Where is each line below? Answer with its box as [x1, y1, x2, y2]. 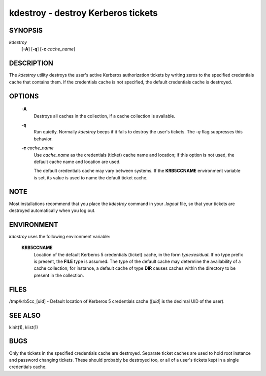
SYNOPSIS [9, 26, 43, 35]
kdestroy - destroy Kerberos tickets [9, 7, 158, 18]
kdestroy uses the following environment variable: [9, 233, 110, 239]
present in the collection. [33, 272, 84, 278]
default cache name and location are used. [33, 159, 121, 165]
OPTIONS [9, 92, 39, 100]
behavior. [33, 136, 53, 142]
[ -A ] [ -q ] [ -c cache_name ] [21, 46, 76, 52]
